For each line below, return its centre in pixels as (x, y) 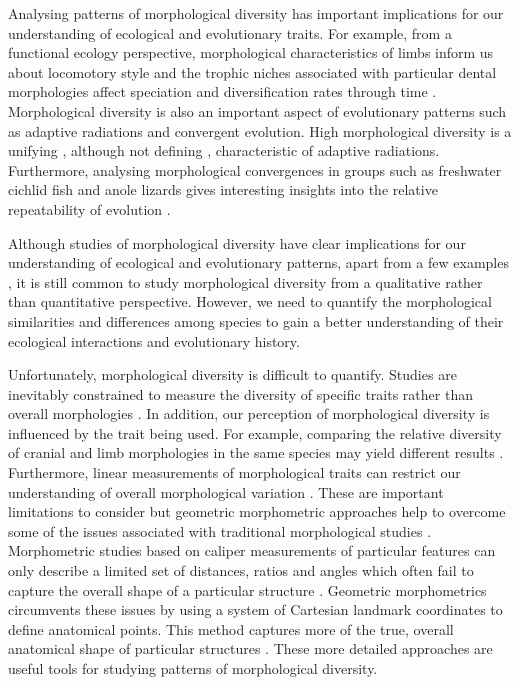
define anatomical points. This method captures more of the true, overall (231, 628)
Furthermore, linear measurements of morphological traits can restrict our (234, 472)
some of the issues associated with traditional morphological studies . (220, 530)
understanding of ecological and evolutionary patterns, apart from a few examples (258, 262)
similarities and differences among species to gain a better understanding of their (256, 320)
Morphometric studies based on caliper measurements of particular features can (252, 550)
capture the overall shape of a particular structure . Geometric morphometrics (247, 589)
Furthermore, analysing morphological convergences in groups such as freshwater (255, 169)
